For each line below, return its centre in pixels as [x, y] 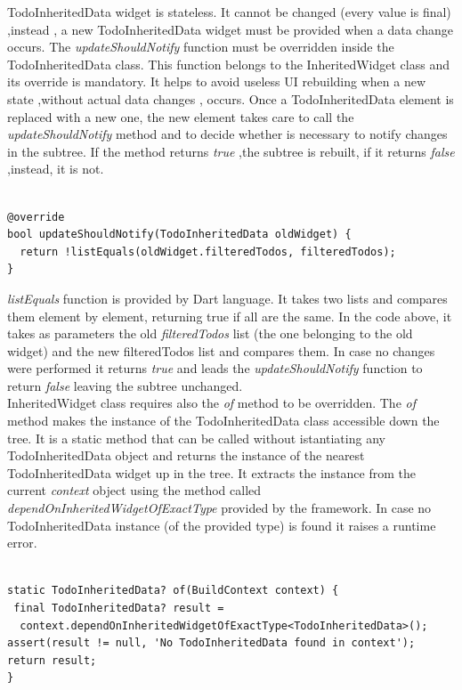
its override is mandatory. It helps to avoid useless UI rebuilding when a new [216, 81]
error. [22, 543]
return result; [52, 660]
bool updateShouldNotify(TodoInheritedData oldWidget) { [179, 235]
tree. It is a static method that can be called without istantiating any [196, 438]
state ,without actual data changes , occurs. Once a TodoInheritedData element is [231, 98]
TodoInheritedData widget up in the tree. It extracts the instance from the [212, 472]
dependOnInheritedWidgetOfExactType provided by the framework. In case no [219, 508]
